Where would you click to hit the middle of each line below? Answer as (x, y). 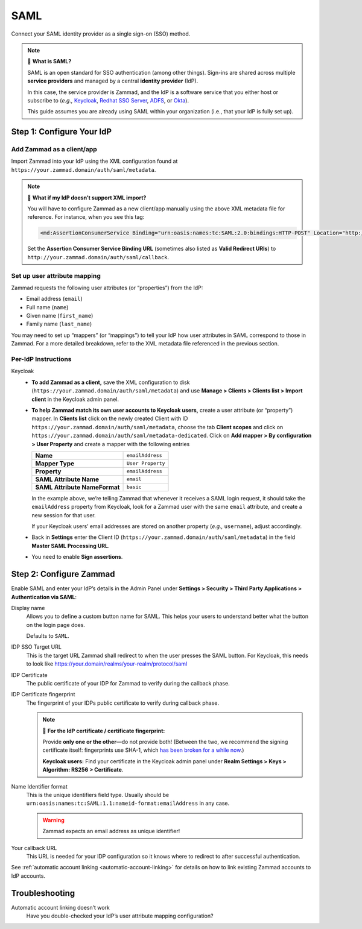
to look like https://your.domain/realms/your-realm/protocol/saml (107, 664)
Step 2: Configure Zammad (63, 574)
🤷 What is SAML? (49, 61)
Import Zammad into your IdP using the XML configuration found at (94, 161)
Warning (53, 820)
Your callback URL (34, 848)
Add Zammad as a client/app (54, 150)
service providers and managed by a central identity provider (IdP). (113, 81)
